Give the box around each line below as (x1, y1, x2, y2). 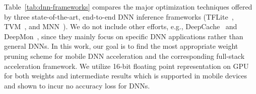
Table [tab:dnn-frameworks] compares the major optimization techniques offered (4, 2, 252, 12)
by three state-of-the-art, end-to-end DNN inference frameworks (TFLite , (4, 11, 234, 22)
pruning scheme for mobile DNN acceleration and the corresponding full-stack (4, 50, 245, 61)
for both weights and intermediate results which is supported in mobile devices (4, 70, 247, 81)
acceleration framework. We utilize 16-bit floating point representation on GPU (4, 60, 249, 71)
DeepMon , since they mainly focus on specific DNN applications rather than (4, 31, 243, 41)
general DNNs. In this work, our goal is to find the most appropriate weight (4, 41, 238, 51)
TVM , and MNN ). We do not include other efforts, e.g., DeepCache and (4, 21, 237, 32)
